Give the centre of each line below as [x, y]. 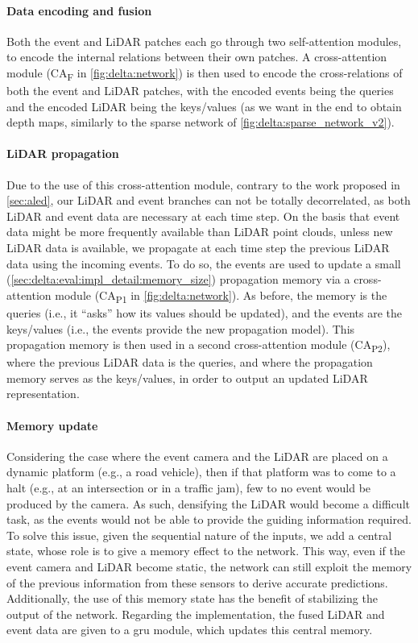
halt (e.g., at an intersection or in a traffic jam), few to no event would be [189, 488]
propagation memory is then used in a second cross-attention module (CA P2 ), [199, 345]
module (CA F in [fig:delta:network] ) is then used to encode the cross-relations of [205, 73]
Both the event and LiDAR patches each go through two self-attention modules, [204, 41]
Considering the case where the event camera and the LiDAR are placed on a [197, 456]
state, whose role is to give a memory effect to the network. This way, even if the [206, 551]
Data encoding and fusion [79, 10]
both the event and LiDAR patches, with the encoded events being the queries [200, 91]
